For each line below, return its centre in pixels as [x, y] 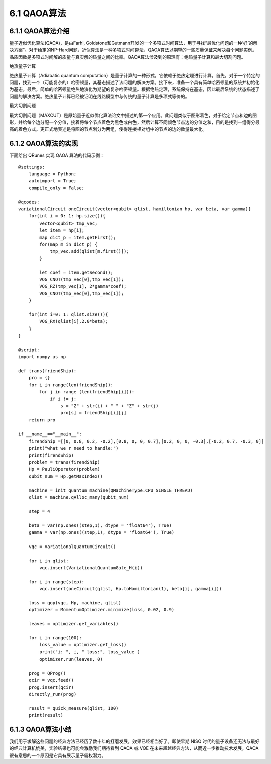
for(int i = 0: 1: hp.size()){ [67, 216]
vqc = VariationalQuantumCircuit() [72, 547]
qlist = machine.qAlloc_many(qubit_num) [79, 498]
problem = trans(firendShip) [64, 462]
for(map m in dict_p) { [69, 244]
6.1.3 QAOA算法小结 [40, 729]
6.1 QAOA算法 [38, 13]
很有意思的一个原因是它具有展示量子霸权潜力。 [58, 755]
